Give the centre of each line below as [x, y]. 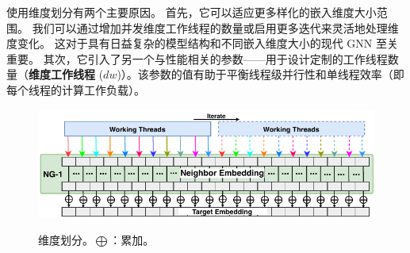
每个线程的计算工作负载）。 [76, 89]
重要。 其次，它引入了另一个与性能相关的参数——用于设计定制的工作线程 [197, 58]
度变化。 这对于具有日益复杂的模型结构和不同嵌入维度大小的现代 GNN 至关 [202, 43]
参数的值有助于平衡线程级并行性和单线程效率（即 [276, 74]
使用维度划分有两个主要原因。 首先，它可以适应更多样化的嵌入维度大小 [192, 12]
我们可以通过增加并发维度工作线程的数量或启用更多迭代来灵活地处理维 [215, 27]
